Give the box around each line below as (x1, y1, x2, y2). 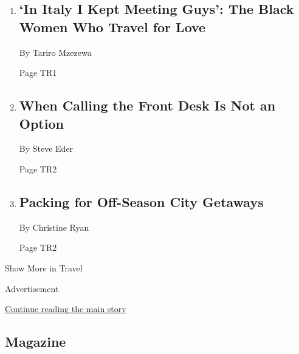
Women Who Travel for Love (19, 17, 206, 36)
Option (19, 114, 64, 132)
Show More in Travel (5, 261, 83, 274)
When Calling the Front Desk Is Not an (19, 96, 276, 115)
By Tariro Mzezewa (19, 46, 92, 58)
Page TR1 (19, 66, 57, 79)
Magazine (5, 332, 66, 351)
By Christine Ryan (19, 220, 89, 233)
